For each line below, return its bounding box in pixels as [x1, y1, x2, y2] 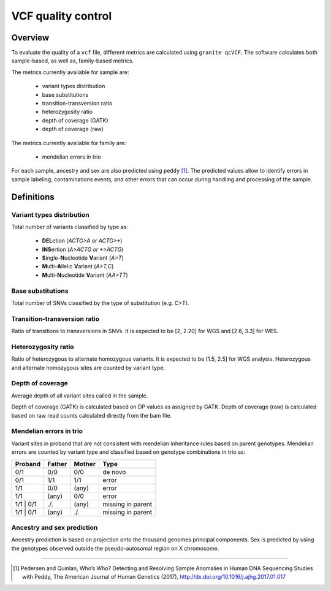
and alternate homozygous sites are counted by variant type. [11, 364, 165, 371]
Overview [11, 32, 50, 43]
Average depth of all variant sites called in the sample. [11, 392, 148, 399]
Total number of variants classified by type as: [11, 223, 129, 230]
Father [47, 459, 67, 468]
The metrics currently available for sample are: [11, 68, 129, 76]
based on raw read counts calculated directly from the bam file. [11, 412, 172, 419]
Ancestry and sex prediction [11, 523, 98, 532]
